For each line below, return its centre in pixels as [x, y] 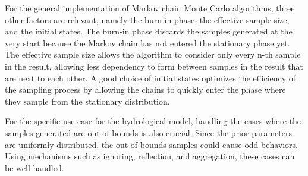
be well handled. [34, 167]
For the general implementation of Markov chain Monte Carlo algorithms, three [150, 8]
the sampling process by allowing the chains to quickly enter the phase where [145, 89]
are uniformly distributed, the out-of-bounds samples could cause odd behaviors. [152, 144]
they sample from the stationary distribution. [87, 101]
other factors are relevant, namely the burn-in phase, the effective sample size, [147, 19]
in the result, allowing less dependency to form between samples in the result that [154, 66]
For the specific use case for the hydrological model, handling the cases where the [153, 121]
